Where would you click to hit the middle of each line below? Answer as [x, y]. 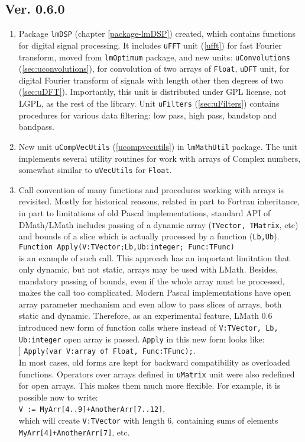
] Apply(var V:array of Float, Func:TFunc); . [107, 350]
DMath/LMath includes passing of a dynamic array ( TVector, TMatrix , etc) [158, 224]
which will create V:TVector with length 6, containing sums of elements [148, 420]
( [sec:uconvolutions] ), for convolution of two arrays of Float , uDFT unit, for [154, 68]
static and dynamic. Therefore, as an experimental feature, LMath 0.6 [145, 316]
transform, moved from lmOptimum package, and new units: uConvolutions [154, 57]
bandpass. [36, 126]
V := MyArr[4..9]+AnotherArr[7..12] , [92, 409]
